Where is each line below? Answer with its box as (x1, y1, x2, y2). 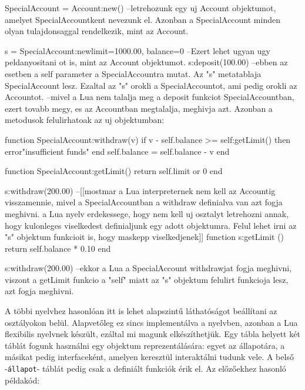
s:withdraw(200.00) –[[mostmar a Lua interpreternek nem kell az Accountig (5, 184, 276, 196)
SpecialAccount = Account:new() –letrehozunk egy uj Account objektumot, (5, 2, 276, 14)
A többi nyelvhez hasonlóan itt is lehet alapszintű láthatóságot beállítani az (5, 305, 277, 317)
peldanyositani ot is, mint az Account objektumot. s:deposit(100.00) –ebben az (5, 56, 288, 68)
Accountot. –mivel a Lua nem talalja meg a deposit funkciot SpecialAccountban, (5, 91, 294, 103)
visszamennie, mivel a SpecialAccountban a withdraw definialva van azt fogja (5, 196, 283, 208)
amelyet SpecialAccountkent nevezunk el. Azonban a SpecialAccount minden (5, 13, 280, 25)
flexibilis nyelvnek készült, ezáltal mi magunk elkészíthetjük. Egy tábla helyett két (5, 328, 300, 340)
